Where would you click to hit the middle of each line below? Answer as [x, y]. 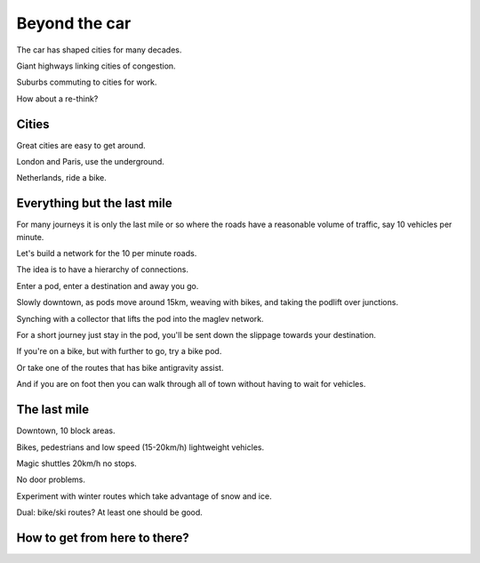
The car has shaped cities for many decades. [99, 50]
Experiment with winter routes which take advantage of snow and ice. [144, 496]
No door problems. [51, 479]
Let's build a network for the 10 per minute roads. [107, 253]
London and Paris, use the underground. [90, 162]
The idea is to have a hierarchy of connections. [102, 269]
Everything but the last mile [94, 203]
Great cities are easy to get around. [81, 145]
